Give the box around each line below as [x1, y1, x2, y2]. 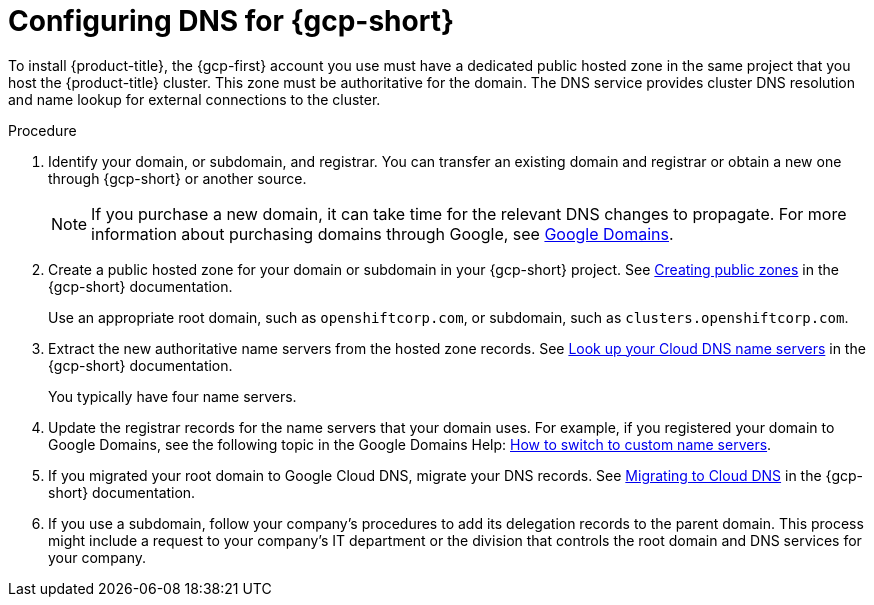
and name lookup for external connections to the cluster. [8, 90, 381, 108]
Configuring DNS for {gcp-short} [8, 4, 455, 38]
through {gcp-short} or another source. [48, 169, 307, 187]
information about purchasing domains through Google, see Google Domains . [91, 223, 674, 244]
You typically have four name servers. [48, 387, 297, 405]
